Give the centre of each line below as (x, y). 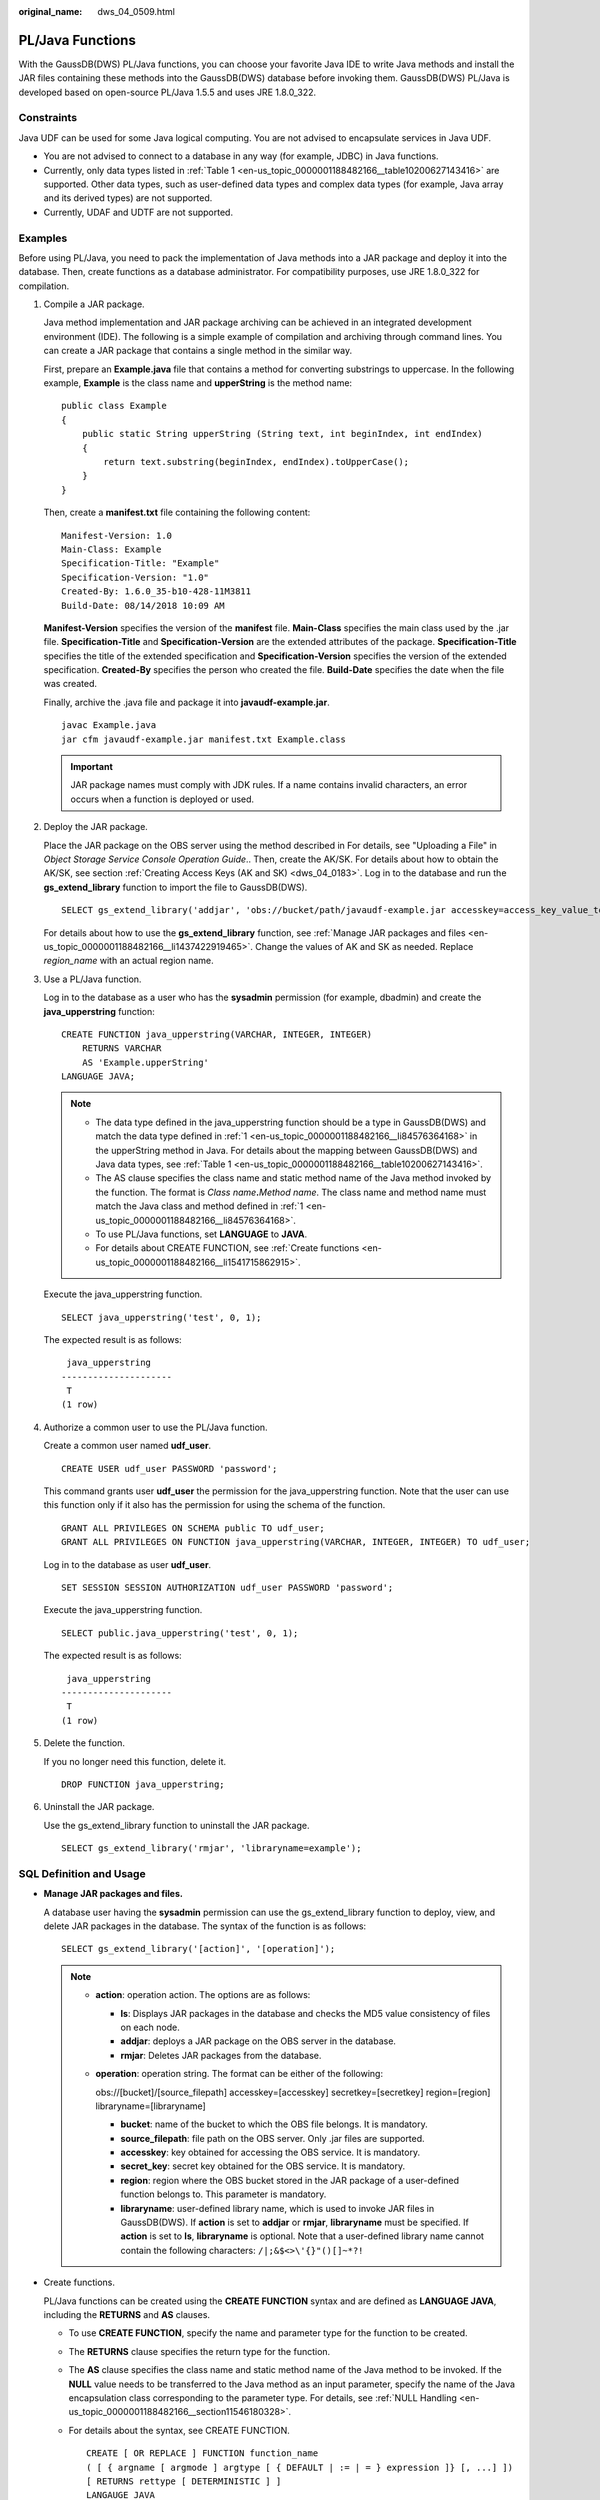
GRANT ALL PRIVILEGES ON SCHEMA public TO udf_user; (193, 1528)
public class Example (114, 406)
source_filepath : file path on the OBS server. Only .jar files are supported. (272, 2138)
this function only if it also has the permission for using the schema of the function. (214, 1505)
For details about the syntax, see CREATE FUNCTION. (179, 2430)
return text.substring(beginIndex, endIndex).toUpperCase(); (256, 461)
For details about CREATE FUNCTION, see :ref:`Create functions (227, 1248)
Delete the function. (84, 1743)
